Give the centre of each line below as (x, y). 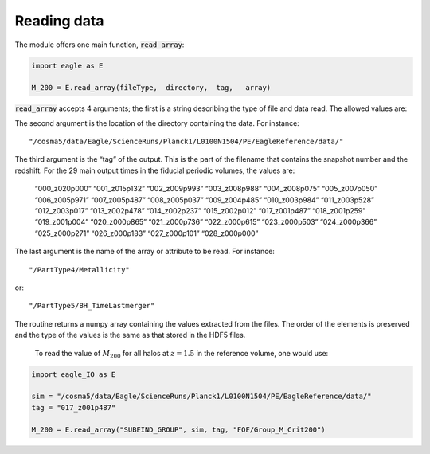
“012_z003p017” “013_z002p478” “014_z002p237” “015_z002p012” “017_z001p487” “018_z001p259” (200, 211)
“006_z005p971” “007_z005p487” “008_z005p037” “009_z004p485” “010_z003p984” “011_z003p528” (204, 200)
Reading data (59, 21)
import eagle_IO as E (74, 374)
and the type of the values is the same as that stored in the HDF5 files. (130, 335)
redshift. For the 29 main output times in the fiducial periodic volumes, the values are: (155, 170)
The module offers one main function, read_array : (100, 45)
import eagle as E (67, 65)
